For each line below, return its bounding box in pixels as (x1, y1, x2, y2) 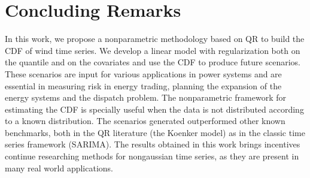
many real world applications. (5, 161, 114, 174)
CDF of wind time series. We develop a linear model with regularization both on (5, 44, 300, 56)
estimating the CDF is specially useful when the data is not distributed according (5, 102, 304, 115)
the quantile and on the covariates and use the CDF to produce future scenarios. (5, 56, 300, 68)
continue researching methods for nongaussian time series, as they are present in (5, 150, 299, 162)
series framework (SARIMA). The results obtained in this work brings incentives (5, 138, 300, 150)
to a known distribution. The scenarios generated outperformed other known (5, 114, 285, 127)
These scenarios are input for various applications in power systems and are (5, 67, 282, 80)
